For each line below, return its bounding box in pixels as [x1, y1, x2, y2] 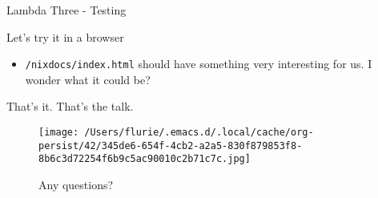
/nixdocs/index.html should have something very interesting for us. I [25, 55, 372, 72]
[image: [38, 127, 79, 139]
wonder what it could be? [25, 71, 151, 87]
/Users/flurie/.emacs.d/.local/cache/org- [84, 127, 314, 139]
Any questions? [38, 176, 114, 192]
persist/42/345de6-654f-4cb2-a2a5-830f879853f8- [38, 139, 303, 152]
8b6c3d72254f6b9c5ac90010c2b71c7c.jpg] [38, 153, 251, 165]
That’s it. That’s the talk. [6, 98, 134, 115]
